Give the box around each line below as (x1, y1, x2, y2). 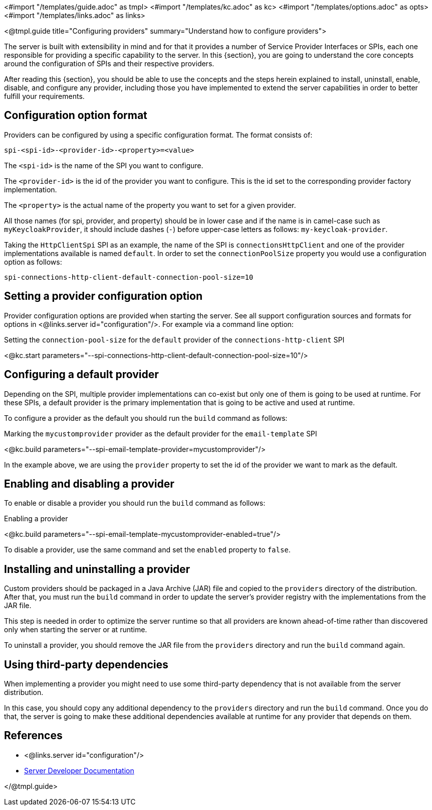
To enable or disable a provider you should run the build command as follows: (4, 499, 266, 508)
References (4, 729, 63, 742)
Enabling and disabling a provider (4, 477, 174, 490)
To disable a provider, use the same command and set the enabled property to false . (4, 545, 291, 554)
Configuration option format (4, 109, 147, 122)
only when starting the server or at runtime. (4, 625, 147, 634)
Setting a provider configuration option (4, 290, 203, 303)
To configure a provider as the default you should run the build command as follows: (4, 413, 288, 422)
